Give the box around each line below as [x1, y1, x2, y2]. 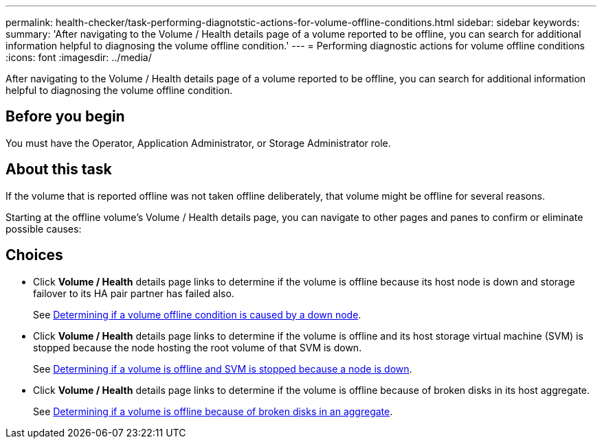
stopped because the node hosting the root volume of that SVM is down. [33, 341, 362, 353]
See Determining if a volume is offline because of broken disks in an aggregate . [33, 405, 393, 417]
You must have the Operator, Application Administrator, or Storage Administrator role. [5, 137, 391, 149]
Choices [5, 246, 63, 264]
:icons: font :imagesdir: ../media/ [5, 51, 152, 63]
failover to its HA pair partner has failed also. [33, 287, 234, 299]
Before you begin [5, 108, 125, 126]
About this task [5, 161, 112, 178]
